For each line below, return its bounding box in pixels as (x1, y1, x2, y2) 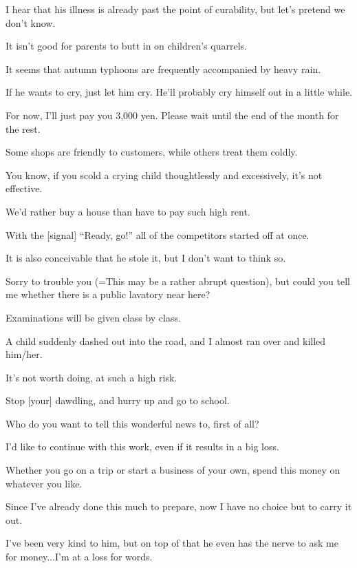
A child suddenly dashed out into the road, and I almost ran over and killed (6, 333, 326, 348)
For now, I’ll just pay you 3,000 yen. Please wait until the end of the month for (6, 107, 339, 122)
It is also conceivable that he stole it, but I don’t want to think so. (6, 251, 286, 265)
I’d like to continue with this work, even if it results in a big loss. (6, 439, 279, 454)
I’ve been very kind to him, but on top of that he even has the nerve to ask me (6, 536, 338, 550)
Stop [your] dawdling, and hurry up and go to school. (6, 393, 230, 408)
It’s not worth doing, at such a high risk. (6, 370, 177, 384)
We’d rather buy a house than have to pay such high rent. (6, 204, 250, 218)
